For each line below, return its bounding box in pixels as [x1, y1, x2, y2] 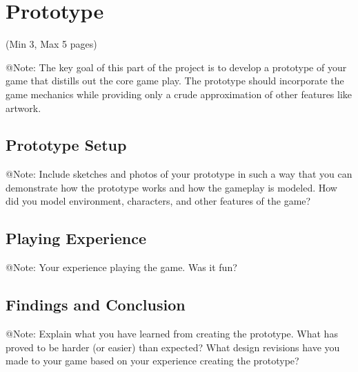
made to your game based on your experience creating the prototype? [6, 353, 299, 368]
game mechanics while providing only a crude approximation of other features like [6, 86, 352, 101]
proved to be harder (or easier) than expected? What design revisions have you [6, 340, 340, 354]
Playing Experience [6, 227, 146, 249]
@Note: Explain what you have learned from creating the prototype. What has [6, 326, 338, 341]
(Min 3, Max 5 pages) [6, 37, 97, 51]
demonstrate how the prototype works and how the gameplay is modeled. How [6, 180, 337, 194]
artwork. [6, 100, 41, 115]
